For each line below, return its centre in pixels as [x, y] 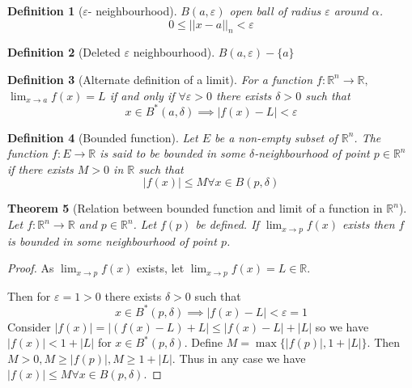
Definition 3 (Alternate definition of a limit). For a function [160, 79]
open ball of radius [275, 11]
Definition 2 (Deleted [64, 52]
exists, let [161, 268]
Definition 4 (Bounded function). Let [103, 137]
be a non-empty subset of [276, 137]
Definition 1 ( [45, 11]
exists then [369, 224]
